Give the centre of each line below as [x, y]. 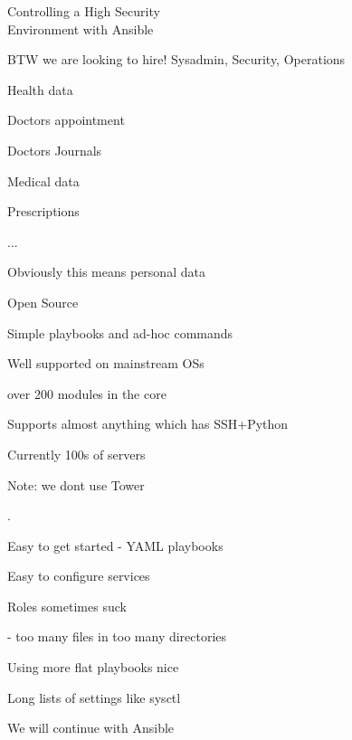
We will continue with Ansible [91, 728]
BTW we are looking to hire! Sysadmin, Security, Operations [176, 59]
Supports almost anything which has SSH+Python [148, 424]
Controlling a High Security [84, 11]
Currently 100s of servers [76, 454]
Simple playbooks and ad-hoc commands [120, 332]
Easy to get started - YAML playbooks [115, 545]
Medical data [43, 180]
